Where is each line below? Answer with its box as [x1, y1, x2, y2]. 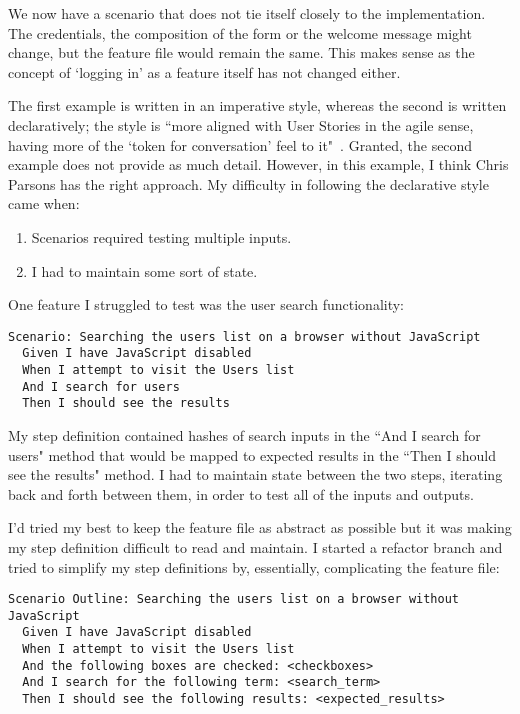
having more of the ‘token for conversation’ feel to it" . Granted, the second [8, 134, 473, 155]
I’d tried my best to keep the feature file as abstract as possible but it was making [8, 517, 512, 538]
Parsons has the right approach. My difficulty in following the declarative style [8, 173, 489, 194]
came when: [8, 193, 80, 214]
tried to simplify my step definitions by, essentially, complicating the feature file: [8, 556, 500, 577]
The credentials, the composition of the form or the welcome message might [8, 22, 472, 43]
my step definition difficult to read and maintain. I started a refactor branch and [8, 536, 503, 557]
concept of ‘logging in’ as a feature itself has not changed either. [8, 61, 401, 82]
